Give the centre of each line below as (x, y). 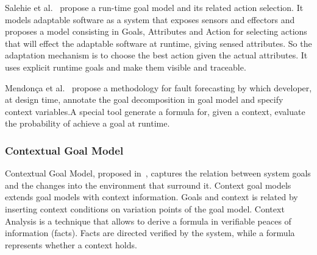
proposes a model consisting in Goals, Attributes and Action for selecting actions (156, 31)
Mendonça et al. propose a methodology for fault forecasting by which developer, (158, 87)
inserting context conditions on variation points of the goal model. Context (145, 208)
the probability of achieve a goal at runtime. (87, 123)
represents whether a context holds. (71, 244)
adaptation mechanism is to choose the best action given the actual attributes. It (156, 55)
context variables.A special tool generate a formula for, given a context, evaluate (155, 111)
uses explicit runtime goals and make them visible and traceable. (126, 67)
